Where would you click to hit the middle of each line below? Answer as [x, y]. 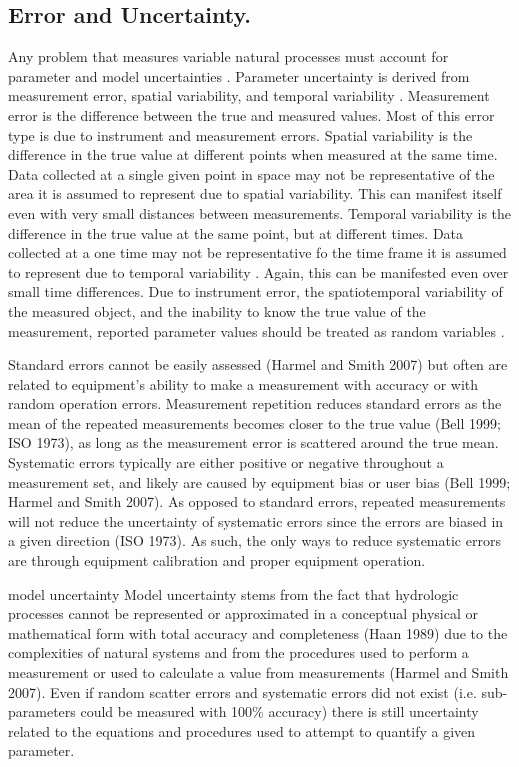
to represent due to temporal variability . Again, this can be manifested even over [258, 271]
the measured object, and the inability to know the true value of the [217, 310]
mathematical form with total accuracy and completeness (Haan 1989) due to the [258, 632]
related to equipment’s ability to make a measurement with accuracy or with [243, 383]
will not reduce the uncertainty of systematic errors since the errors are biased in [256, 520]
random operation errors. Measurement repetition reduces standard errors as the [255, 403]
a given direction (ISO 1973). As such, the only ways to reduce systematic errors [254, 540]
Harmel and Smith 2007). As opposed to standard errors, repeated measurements [257, 501]
